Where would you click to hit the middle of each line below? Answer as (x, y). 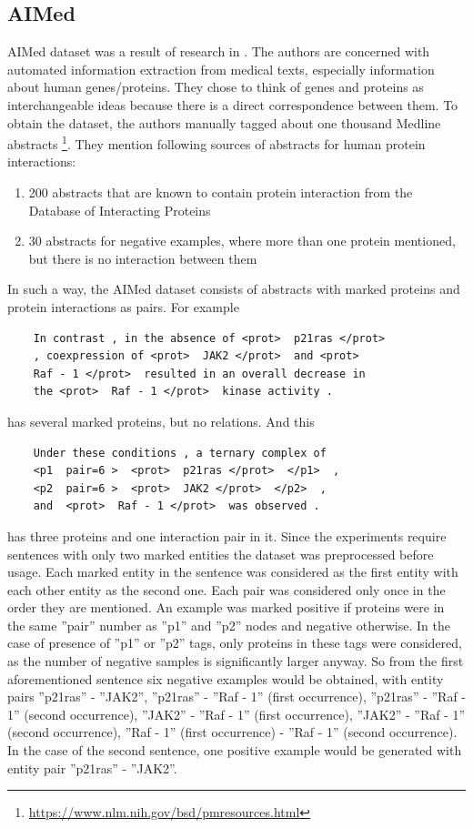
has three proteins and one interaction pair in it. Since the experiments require (227, 535)
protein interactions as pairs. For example (123, 306)
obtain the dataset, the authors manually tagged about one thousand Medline (224, 122)
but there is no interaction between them (143, 258)
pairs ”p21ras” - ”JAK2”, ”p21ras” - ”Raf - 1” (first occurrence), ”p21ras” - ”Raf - (236, 697)
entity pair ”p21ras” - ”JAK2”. (92, 767)
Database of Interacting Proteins (120, 210)
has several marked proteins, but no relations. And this (161, 421)
